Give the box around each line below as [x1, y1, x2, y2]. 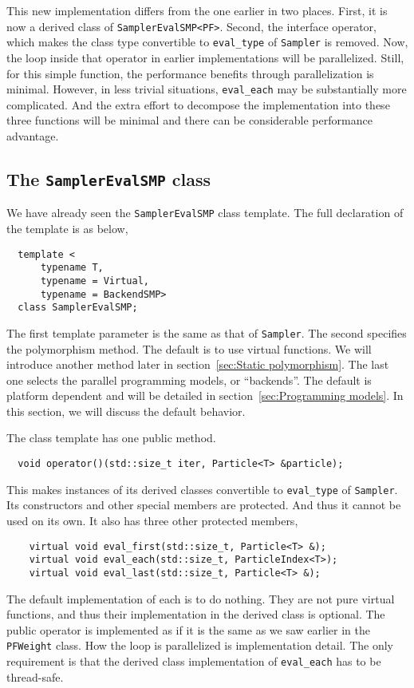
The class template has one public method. [6, 429, 216, 446]
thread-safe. [6, 668, 64, 685]
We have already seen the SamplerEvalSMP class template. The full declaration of [6, 204, 404, 221]
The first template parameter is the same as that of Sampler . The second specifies [6, 324, 407, 341]
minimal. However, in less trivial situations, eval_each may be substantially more [6, 81, 407, 97]
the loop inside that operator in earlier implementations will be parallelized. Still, [6, 49, 404, 65]
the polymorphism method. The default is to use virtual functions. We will [6, 340, 372, 357]
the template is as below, [6, 219, 128, 236]
